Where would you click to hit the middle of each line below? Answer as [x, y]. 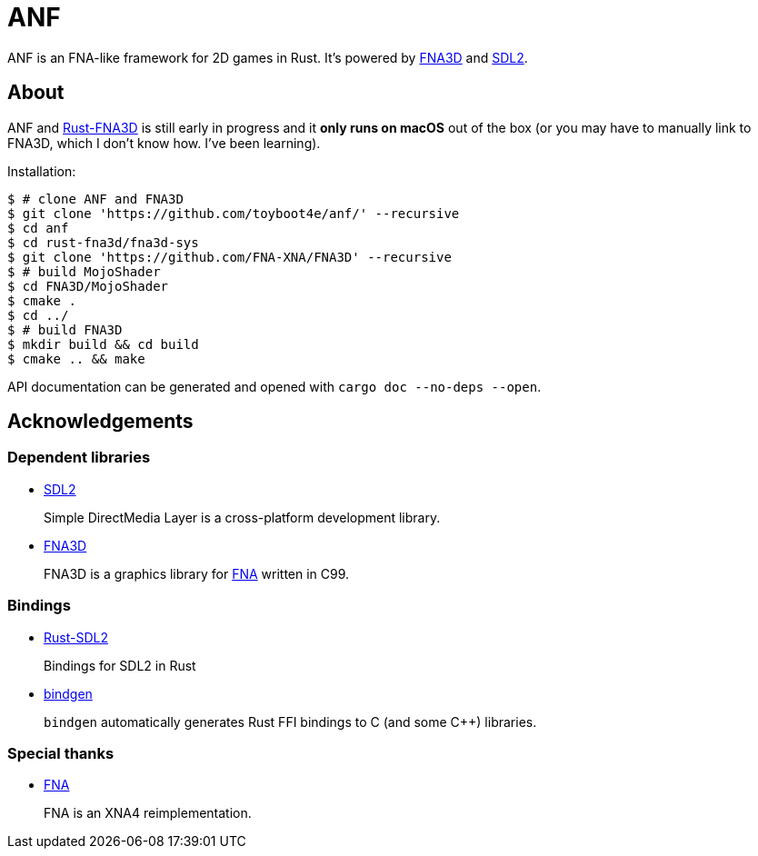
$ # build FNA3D [65, 329]
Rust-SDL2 [76, 637]
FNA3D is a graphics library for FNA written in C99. [197, 573]
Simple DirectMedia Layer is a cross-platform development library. [242, 517]
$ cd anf [38, 228]
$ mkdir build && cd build [103, 344]
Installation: [42, 171]
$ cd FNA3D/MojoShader [88, 286]
